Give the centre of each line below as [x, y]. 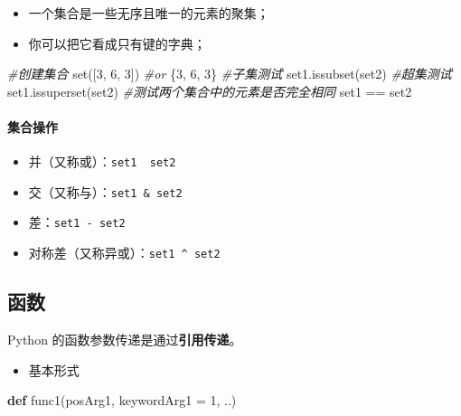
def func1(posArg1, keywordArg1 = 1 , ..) [122, 400]
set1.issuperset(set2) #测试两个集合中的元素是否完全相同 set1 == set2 [210, 91]
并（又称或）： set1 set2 [102, 161]
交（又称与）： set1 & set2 [105, 191]
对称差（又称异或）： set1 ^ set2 [124, 253]
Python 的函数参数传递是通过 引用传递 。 [125, 339]
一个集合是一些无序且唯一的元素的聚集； [149, 13]
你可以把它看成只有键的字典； [117, 43]
